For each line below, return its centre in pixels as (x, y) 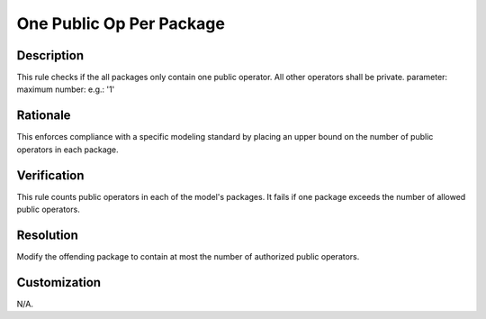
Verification (50, 175)
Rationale (44, 116)
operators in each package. (67, 150)
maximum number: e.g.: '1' (66, 89)
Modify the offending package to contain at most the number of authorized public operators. (188, 256)
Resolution (47, 235)
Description (50, 55)
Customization (59, 283)
